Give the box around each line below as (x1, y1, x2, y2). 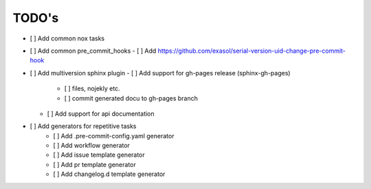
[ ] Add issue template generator (53, 151, 146, 159)
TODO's (12, 10, 59, 25)
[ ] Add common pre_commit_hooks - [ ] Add (30, 47, 157, 55)
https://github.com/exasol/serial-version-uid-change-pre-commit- (157, 47, 346, 55)
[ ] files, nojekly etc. (64, 84, 120, 92)
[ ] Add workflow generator (53, 141, 131, 150)
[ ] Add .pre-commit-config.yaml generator (53, 131, 175, 140)
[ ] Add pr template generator (53, 160, 137, 168)
